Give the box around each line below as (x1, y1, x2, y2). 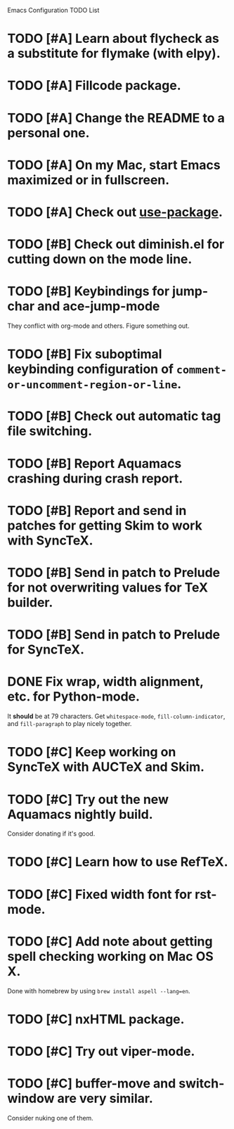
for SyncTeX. (7, 642, 85, 658)
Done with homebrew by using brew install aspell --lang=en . (7, 986, 191, 995)
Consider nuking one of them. (7, 1114, 93, 1122)
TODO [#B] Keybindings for (7, 283, 170, 300)
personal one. (7, 125, 90, 141)
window (7, 1090, 55, 1106)
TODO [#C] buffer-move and (7, 1076, 176, 1092)
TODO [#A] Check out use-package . (7, 204, 223, 220)
